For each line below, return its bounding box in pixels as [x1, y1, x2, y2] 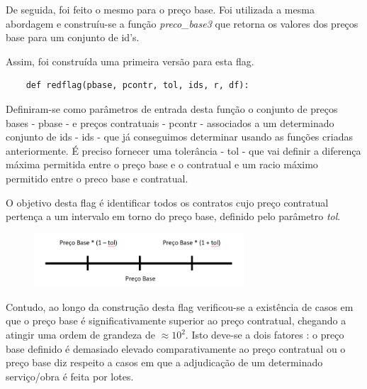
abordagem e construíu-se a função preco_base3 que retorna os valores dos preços [6, 16, 358, 31]
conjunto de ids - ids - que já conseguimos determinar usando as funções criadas [6, 129, 353, 144]
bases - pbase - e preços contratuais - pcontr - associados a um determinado [6, 115, 334, 130]
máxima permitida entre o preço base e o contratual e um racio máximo [6, 157, 318, 172]
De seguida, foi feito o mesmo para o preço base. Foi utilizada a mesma [6, 2, 315, 16]
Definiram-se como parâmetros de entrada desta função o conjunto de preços [6, 101, 338, 116]
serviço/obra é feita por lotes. [6, 368, 134, 383]
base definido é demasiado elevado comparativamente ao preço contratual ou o [6, 341, 346, 356]
